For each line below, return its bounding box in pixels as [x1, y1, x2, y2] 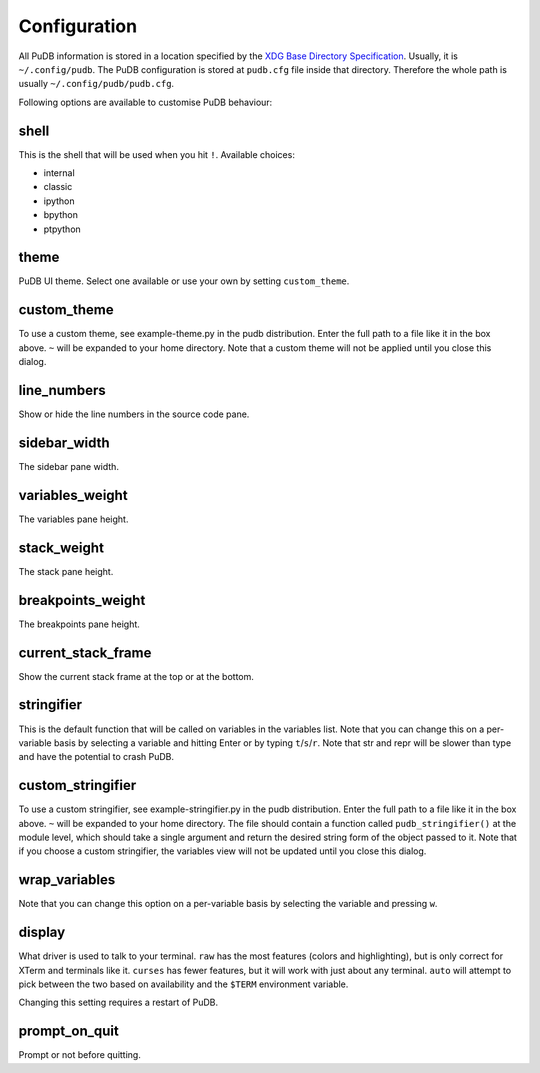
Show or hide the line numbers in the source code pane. [18, 408, 250, 420]
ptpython [43, 223, 82, 235]
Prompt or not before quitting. [18, 1049, 142, 1061]
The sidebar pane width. [18, 460, 120, 472]
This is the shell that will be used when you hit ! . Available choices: [18, 148, 295, 160]
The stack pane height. [18, 565, 114, 577]
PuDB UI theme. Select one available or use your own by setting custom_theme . [18, 275, 350, 287]
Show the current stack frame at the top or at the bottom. [18, 670, 255, 682]
